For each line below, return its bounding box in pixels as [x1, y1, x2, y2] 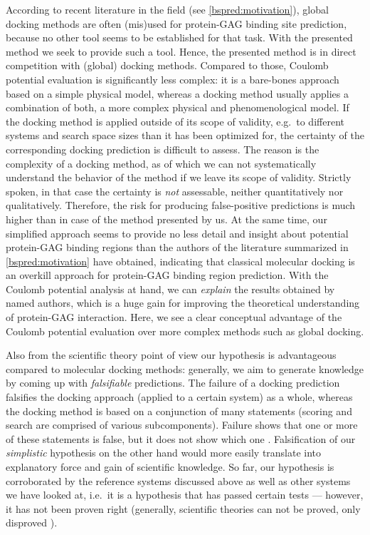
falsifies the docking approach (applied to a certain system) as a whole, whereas [6, 389, 353, 404]
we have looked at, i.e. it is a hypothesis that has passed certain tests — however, [6, 487, 364, 502]
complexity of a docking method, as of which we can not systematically [6, 156, 317, 170]
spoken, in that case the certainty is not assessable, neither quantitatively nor [6, 183, 344, 198]
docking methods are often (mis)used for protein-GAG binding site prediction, [6, 16, 347, 31]
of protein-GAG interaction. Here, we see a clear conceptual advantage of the [6, 310, 342, 325]
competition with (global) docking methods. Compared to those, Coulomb [6, 58, 329, 73]
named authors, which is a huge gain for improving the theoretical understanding [6, 295, 360, 310]
